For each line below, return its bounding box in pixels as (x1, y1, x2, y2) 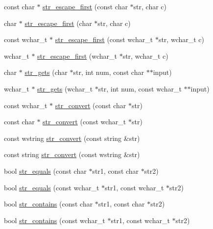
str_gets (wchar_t (37, 83, 93, 93)
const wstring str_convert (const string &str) (4, 133, 140, 143)
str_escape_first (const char (43, 1, 128, 11)
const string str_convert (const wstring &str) (4, 149, 140, 160)
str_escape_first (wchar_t (37, 50, 117, 61)
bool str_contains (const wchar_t (4, 215, 105, 225)
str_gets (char (24, 67, 68, 77)
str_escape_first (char (24, 18, 92, 28)
